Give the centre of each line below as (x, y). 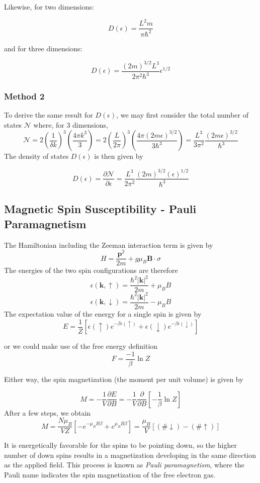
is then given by (119, 156)
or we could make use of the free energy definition (81, 346)
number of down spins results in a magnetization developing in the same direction (130, 455)
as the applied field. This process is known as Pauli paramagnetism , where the (124, 465)
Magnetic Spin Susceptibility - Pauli (100, 209)
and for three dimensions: (43, 48)
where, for (49, 124)
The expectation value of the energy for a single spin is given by (103, 313)
